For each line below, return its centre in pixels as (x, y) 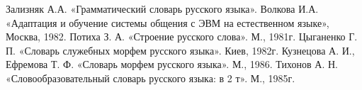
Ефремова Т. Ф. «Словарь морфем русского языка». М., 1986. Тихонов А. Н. (172, 64)
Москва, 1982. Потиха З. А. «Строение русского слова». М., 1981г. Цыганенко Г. (182, 36)
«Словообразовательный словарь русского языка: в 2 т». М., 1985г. (151, 78)
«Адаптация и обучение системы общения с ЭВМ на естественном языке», (168, 22)
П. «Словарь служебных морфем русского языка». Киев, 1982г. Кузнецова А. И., (180, 50)
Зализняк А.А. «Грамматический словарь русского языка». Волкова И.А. (162, 9)
